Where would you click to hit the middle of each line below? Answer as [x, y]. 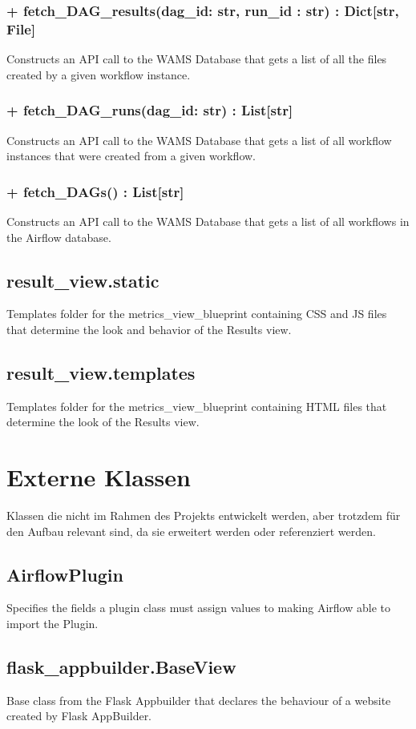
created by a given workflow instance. [99, 74]
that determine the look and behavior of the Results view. [149, 329]
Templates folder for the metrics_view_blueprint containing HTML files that [197, 406]
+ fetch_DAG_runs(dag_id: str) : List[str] [150, 110]
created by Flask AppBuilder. [79, 716]
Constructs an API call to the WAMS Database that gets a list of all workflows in [208, 221]
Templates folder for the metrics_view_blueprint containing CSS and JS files [197, 314]
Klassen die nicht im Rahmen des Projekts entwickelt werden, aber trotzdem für [204, 516]
